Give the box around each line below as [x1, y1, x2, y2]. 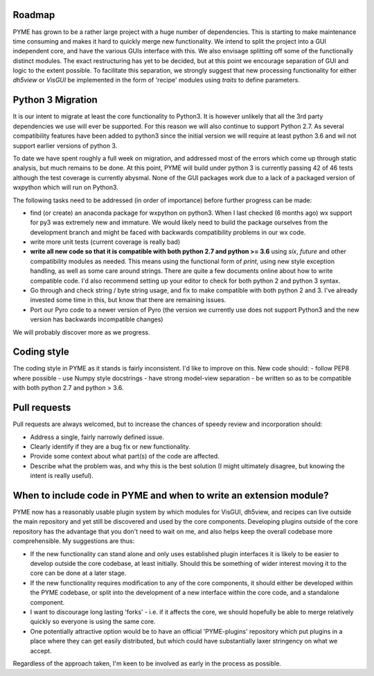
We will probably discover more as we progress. [12, 328, 150, 336]
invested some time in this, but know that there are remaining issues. [30, 296, 226, 304]
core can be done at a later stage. [30, 569, 127, 578]
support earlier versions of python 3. [12, 141, 118, 150]
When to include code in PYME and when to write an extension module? [12, 489, 329, 501]
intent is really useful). [30, 472, 93, 480]
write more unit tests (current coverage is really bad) [30, 238, 181, 246]
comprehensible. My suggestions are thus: [12, 537, 135, 545]
